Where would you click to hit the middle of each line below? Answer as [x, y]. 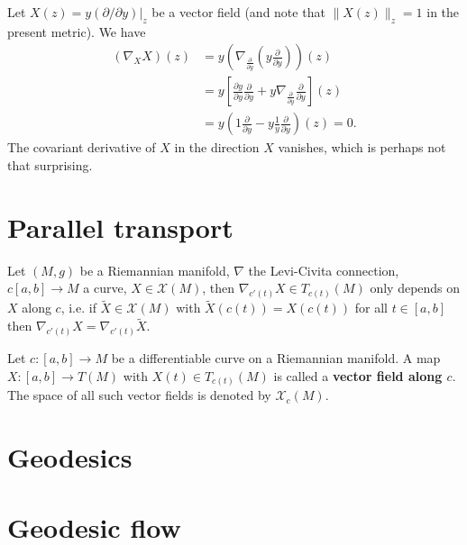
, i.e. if [78, 308]
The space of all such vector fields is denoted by [139, 395]
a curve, [105, 288]
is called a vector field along [358, 375]
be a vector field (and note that [238, 12]
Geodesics [70, 457]
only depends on [415, 288]
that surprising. [50, 165]
